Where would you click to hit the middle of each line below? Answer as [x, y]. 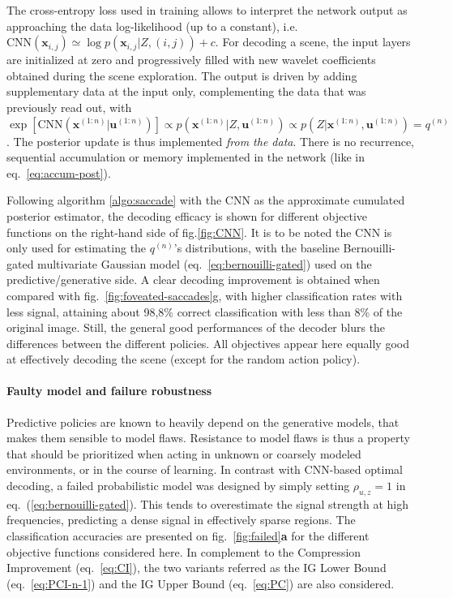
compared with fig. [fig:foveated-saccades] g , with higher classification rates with [205, 295]
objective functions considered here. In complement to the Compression [184, 551]
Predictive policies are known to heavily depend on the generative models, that [203, 422]
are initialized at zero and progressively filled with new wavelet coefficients [191, 60]
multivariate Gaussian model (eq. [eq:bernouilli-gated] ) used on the [205, 263]
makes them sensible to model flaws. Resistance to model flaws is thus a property [208, 438]
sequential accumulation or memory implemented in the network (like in [186, 157]
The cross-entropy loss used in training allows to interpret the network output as [207, 10]
